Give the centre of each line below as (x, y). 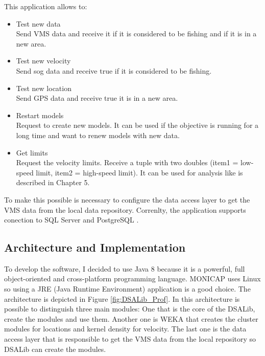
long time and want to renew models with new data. (98, 135)
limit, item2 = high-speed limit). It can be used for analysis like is (139, 172)
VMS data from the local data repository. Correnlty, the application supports (125, 209)
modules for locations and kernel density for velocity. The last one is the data (125, 329)
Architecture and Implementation (95, 247)
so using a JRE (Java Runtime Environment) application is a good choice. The (127, 289)
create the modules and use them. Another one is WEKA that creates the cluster (131, 318)
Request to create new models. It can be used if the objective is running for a (137, 125)
